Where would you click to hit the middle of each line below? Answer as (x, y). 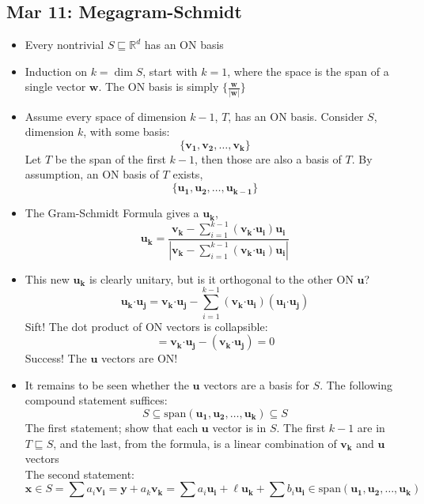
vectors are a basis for (256, 384)
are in (371, 427)
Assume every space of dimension (106, 116)
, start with (170, 71)
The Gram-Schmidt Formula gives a (112, 213)
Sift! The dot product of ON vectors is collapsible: (146, 326)
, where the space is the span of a (308, 71)
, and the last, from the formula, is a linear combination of (195, 443)
